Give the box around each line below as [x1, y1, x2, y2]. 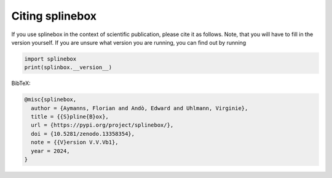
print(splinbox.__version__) [24, 64, 113, 71]
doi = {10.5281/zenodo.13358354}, [31, 130, 135, 137]
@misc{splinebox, [24, 96, 77, 103]
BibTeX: [11, 80, 31, 87]
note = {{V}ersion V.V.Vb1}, [31, 139, 119, 146]
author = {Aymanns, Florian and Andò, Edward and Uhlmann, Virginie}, [31, 105, 248, 111]
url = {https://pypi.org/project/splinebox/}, [31, 122, 174, 128]
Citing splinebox [11, 9, 97, 23]
